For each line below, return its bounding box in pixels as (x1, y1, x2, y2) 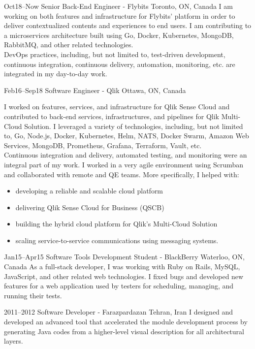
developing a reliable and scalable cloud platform (15, 186, 163, 196)
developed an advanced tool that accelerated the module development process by (4, 317, 248, 327)
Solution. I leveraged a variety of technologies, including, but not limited (24, 121, 243, 131)
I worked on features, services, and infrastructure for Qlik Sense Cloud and (4, 101, 230, 112)
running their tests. (4, 290, 62, 300)
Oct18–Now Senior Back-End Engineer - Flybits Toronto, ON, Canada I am (4, 1, 233, 11)
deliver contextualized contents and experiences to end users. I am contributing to (4, 20, 252, 31)
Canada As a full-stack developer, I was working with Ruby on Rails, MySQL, (4, 261, 240, 272)
